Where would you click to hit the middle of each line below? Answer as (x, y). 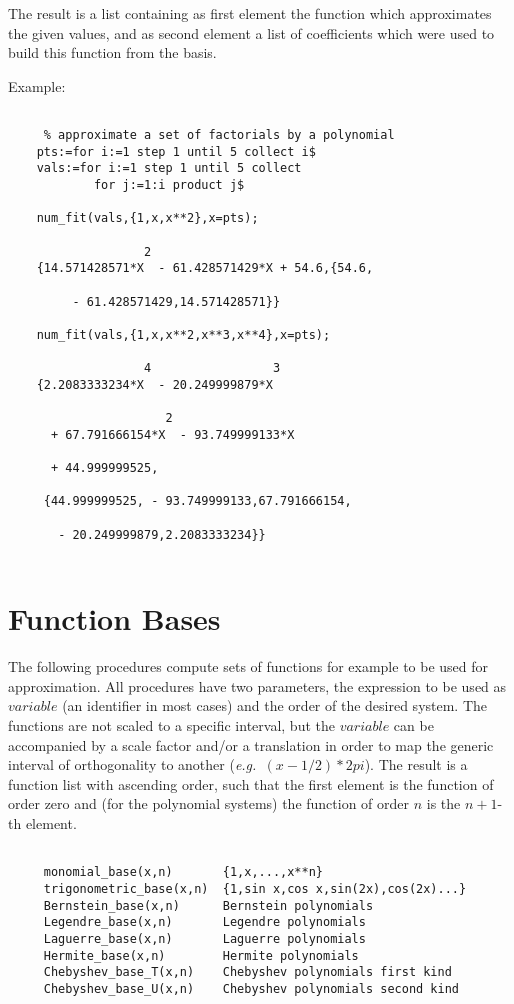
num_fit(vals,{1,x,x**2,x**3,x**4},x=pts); (183, 334)
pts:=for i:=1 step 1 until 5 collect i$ (176, 151)
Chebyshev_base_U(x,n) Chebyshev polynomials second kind (251, 988)
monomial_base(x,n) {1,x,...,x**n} (183, 872)
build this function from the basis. (112, 52)
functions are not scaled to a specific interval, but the (171, 725)
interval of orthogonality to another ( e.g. (132, 764)
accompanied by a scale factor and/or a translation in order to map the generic (251, 744)
